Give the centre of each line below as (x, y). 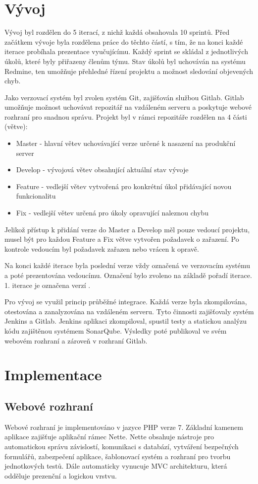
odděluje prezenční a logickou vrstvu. (61, 475)
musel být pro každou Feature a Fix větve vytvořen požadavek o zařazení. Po (122, 239)
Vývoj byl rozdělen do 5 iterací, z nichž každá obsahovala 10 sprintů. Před (117, 32)
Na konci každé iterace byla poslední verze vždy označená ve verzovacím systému (128, 265)
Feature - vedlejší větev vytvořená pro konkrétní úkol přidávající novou (124, 186)
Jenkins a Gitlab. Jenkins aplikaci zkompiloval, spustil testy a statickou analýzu (126, 321)
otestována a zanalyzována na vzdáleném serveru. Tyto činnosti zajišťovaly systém (129, 311)
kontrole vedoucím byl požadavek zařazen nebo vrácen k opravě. (102, 248)
